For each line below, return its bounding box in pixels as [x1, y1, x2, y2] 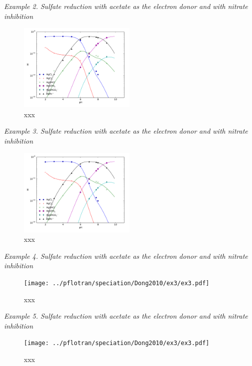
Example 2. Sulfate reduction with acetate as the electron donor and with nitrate [4, 1, 248, 11]
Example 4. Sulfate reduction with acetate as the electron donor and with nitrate [4, 250, 248, 261]
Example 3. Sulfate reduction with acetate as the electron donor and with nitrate [4, 126, 248, 136]
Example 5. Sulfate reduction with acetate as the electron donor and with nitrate [4, 311, 248, 321]
